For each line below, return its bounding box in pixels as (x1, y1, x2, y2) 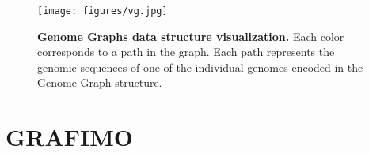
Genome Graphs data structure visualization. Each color (37, 28, 344, 44)
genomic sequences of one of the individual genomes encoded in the (37, 58, 363, 75)
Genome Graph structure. (37, 74, 162, 91)
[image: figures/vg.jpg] (37, 6, 168, 17)
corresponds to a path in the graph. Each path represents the (37, 43, 335, 60)
